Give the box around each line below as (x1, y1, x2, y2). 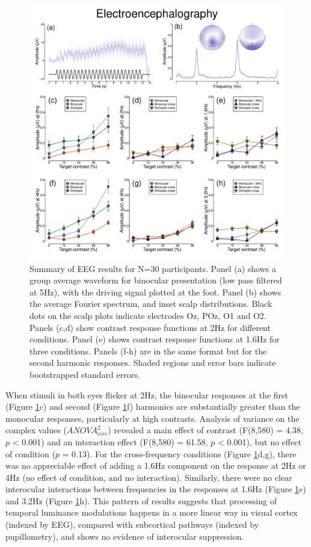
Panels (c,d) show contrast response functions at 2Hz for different (29, 321, 271, 333)
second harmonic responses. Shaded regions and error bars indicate (29, 356, 276, 369)
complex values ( (5, 424, 67, 436)
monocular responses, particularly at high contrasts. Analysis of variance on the (5, 412, 300, 424)
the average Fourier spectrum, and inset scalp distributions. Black (29, 297, 273, 310)
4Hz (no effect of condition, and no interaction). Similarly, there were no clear (5, 471, 292, 483)
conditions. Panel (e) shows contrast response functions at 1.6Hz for (29, 333, 280, 345)
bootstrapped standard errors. (29, 368, 140, 380)
